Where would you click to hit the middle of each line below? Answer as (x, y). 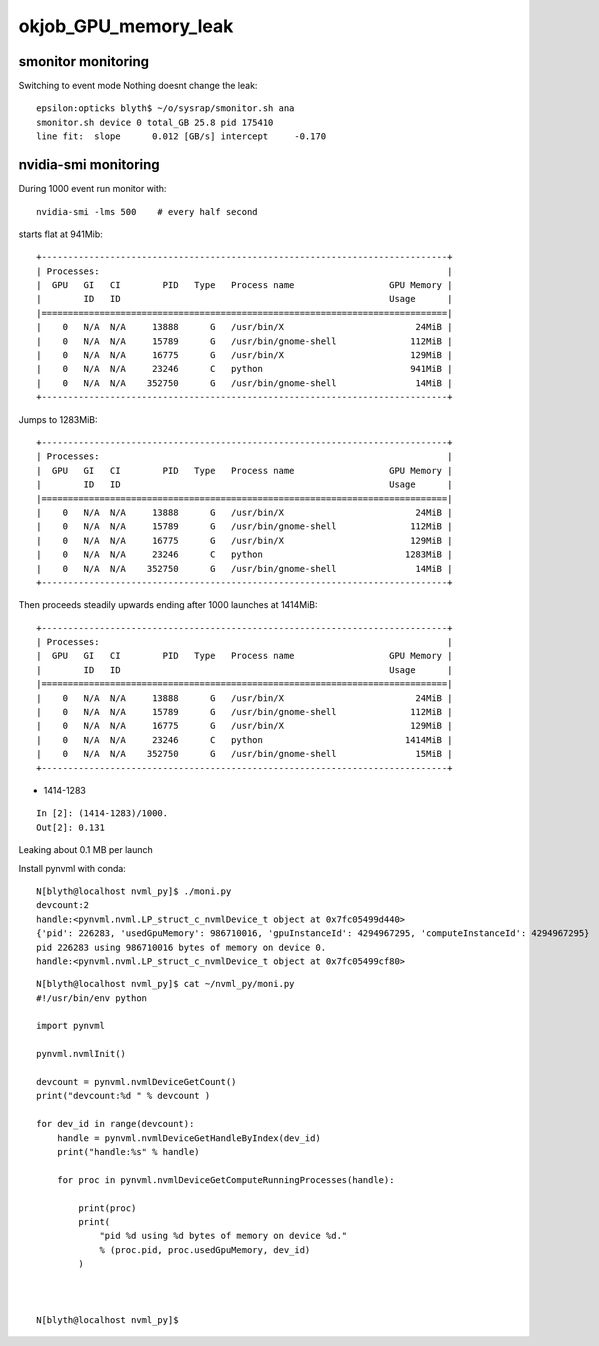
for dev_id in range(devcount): (115, 1124)
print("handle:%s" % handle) (128, 1151)
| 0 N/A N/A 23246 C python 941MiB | (244, 369)
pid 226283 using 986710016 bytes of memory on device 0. (181, 947)
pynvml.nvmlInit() (81, 1054)
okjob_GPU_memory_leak (126, 26)
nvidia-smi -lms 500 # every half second (147, 211)
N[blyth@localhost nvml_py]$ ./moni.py (134, 891)
